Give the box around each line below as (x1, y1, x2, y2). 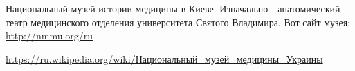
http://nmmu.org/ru (6, 28, 93, 43)
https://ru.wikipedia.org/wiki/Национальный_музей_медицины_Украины (6, 51, 323, 65)
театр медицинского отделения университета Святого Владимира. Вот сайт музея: (6, 14, 351, 29)
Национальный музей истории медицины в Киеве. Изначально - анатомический (6, 1, 340, 15)
